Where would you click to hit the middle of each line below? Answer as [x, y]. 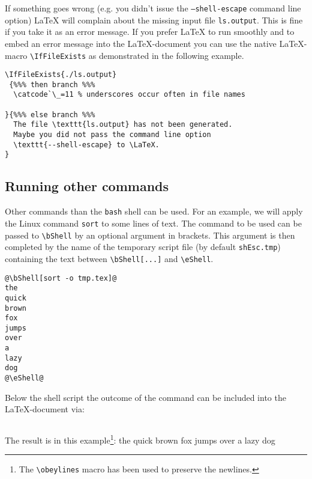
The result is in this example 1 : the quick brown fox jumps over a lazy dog [140, 439]
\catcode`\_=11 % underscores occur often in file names [129, 95]
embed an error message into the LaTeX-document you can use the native [141, 43]
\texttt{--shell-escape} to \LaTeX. [86, 145]
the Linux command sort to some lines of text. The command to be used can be [153, 223]
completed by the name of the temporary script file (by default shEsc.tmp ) [143, 247]
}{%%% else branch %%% [50, 114]
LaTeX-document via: [45, 409]
